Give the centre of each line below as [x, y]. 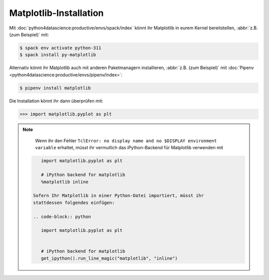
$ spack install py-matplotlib [58, 55]
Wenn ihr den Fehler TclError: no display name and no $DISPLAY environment [126, 141]
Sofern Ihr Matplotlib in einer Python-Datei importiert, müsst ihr [119, 196]
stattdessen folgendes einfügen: [74, 202]
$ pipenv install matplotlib [55, 88]
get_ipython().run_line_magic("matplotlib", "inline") [109, 258]
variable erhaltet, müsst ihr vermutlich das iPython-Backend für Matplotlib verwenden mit [129, 148]
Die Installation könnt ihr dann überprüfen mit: [56, 101]
